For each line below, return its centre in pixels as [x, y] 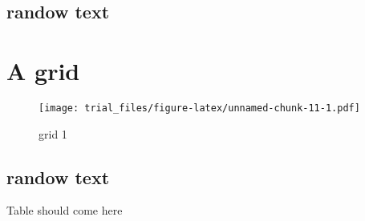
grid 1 [53, 133]
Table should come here [65, 210]
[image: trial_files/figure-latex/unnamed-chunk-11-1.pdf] [199, 108]
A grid [43, 70]
